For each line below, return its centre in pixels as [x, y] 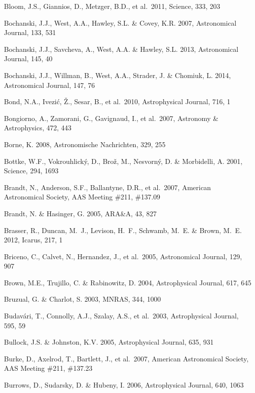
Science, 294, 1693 [31, 171]
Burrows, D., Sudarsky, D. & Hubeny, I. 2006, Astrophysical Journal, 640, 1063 [124, 385]
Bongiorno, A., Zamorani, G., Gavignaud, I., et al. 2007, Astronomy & [111, 118]
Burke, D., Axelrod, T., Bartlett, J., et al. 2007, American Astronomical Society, [126, 358]
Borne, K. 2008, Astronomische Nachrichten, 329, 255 [85, 144]
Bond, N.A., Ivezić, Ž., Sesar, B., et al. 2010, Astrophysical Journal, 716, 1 [117, 101]
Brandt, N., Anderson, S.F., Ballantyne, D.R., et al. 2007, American [108, 187]
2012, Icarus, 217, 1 [33, 240]
